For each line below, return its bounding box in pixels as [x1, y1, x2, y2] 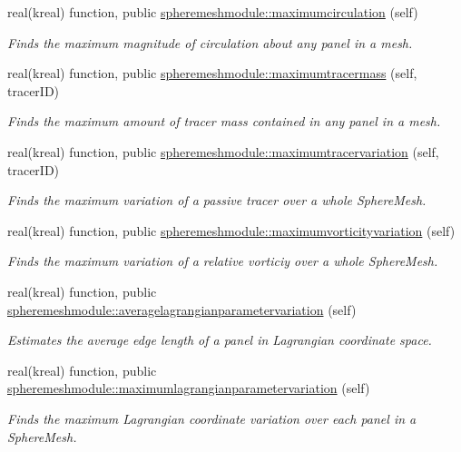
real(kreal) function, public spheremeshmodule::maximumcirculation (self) [7, 3, 418, 21]
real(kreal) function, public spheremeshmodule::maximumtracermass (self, [7, 64, 417, 83]
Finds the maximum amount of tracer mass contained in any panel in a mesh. [7, 112, 441, 131]
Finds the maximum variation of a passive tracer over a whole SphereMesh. [7, 191, 427, 210]
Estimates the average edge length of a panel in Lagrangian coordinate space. [7, 330, 432, 349]
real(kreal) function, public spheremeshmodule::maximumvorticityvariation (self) [7, 221, 456, 240]
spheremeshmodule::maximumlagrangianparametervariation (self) [7, 378, 370, 398]
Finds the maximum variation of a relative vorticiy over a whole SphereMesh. [7, 251, 438, 270]
